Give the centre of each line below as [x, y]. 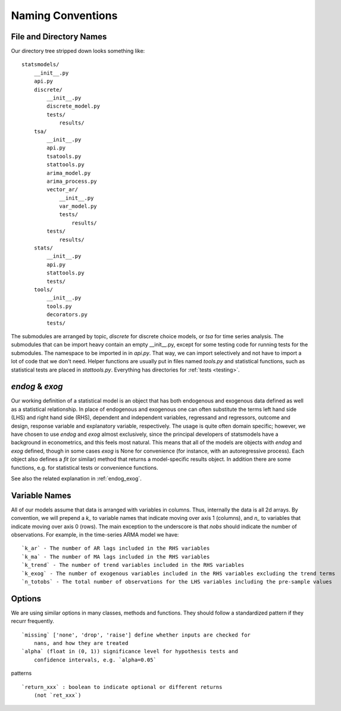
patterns [21, 673]
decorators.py [67, 315]
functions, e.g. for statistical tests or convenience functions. [85, 467]
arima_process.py [72, 181]
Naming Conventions [64, 15]
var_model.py [78, 206]
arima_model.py [69, 173]
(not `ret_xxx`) [57, 695]
